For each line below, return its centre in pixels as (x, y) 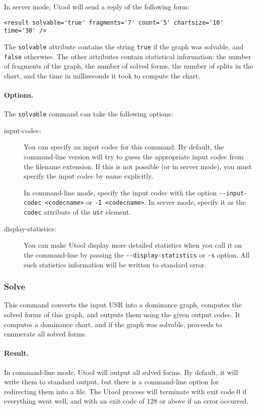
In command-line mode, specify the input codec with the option (120, 192)
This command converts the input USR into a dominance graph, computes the (123, 305)
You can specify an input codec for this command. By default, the (124, 147)
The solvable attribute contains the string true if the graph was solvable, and (124, 46)
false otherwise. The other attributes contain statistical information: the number (128, 56)
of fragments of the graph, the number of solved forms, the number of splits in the (128, 66)
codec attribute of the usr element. (77, 212)
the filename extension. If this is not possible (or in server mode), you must (138, 166)
